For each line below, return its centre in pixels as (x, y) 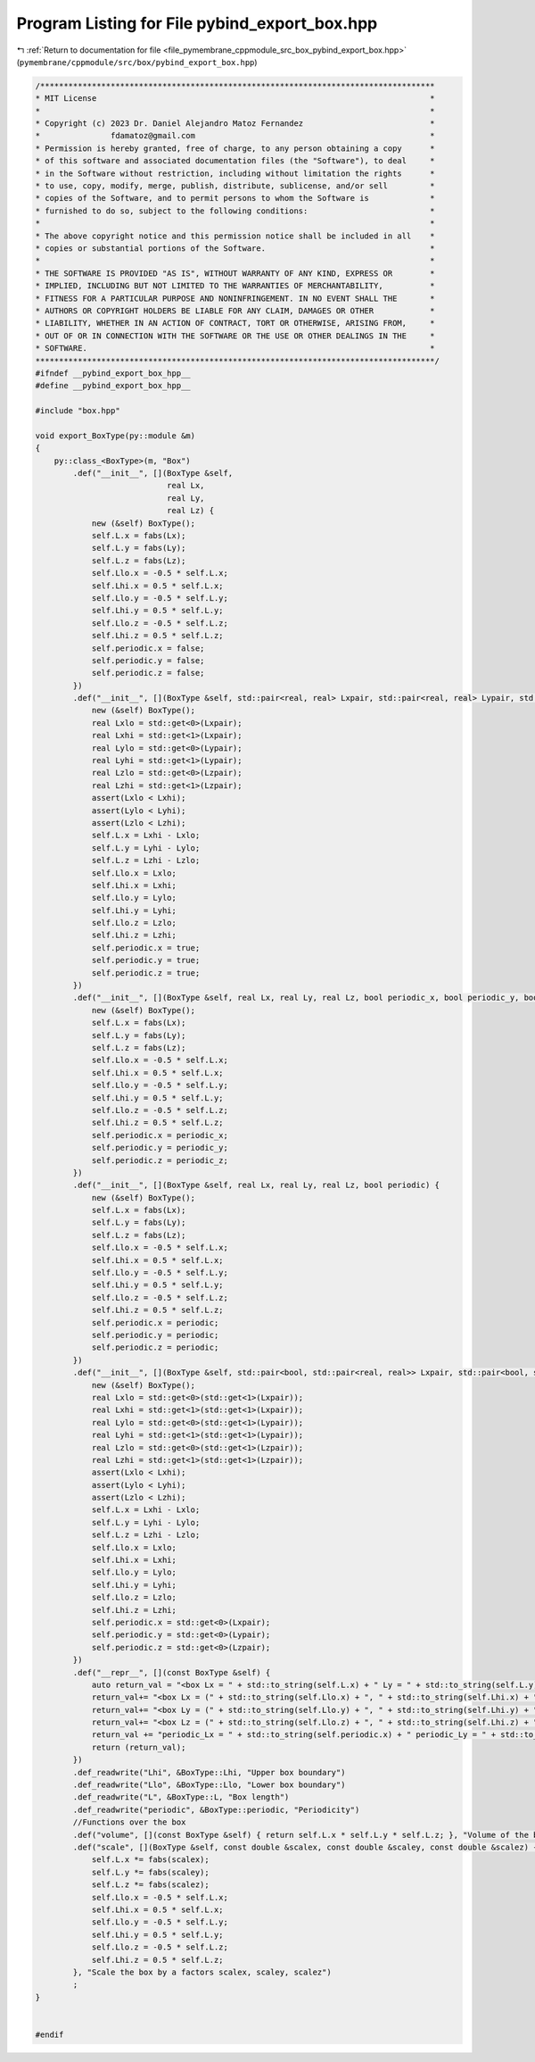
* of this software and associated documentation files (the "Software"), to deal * (235, 161)
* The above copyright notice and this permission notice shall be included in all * (235, 236)
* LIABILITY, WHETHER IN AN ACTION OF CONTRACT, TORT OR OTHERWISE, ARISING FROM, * (235, 323)
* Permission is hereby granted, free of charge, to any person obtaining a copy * (235, 148)
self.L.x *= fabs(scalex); (150, 1860)
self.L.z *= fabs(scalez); (150, 1885)
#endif (49, 2034)
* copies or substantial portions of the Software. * (235, 249)
